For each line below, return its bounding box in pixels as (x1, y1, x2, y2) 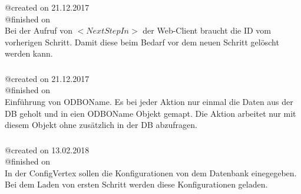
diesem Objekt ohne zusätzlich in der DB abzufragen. (5, 119, 197, 131)
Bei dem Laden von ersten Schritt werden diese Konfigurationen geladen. (5, 178, 268, 190)
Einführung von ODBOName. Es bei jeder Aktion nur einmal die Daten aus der (5, 96, 293, 107)
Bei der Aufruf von (5, 24, 73, 37)
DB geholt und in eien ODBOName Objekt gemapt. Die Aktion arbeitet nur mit (5, 107, 296, 119)
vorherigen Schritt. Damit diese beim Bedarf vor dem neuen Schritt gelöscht (5, 35, 279, 48)
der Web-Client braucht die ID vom (143, 24, 271, 37)
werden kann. (5, 47, 53, 60)
